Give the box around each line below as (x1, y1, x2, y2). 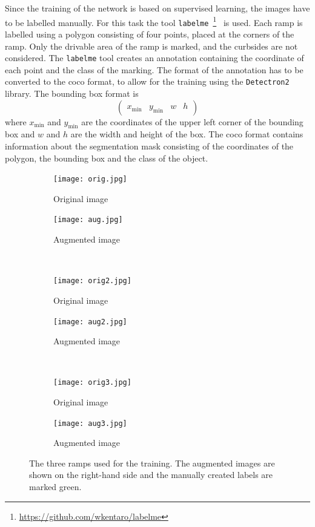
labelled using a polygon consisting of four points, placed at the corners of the (5, 27, 294, 40)
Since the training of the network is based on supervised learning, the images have (5, 2, 310, 14)
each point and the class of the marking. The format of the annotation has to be (5, 63, 303, 76)
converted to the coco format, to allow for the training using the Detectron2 (5, 75, 290, 88)
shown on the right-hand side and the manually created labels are (29, 468, 273, 481)
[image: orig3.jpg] (53, 378, 131, 387)
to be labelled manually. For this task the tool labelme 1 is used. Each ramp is (5, 14, 303, 28)
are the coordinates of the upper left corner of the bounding (81, 115, 303, 128)
